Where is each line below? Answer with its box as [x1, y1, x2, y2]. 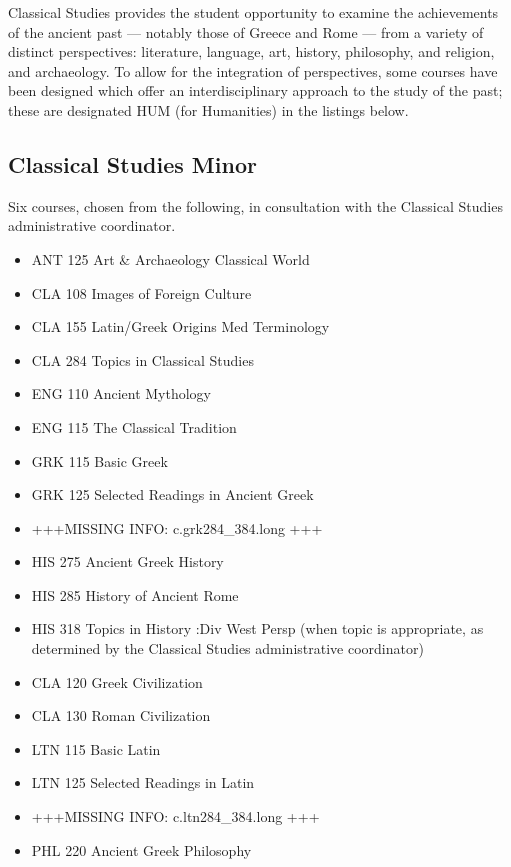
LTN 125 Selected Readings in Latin [31, 772, 255, 793]
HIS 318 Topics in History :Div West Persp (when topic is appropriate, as [31, 618, 484, 639]
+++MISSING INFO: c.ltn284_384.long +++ [31, 806, 320, 827]
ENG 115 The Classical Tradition [31, 416, 237, 437]
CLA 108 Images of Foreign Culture [31, 282, 252, 303]
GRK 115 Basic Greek [31, 450, 168, 471]
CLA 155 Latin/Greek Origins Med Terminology [31, 316, 330, 337]
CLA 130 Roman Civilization [31, 705, 211, 726]
